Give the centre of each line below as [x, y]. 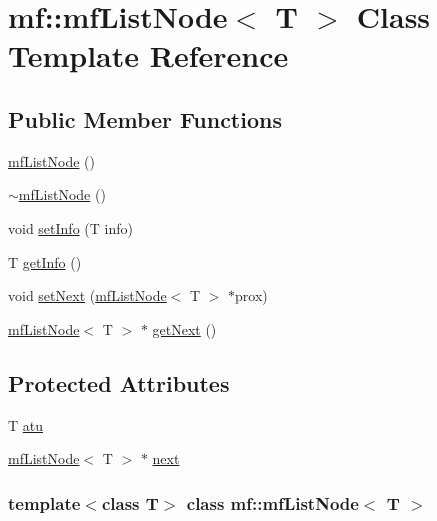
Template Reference [148, 55]
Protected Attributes [119, 382]
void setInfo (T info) [70, 227]
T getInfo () [45, 261]
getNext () [184, 328]
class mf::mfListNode [272, 502]
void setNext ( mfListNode [87, 295]
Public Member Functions [145, 118]
